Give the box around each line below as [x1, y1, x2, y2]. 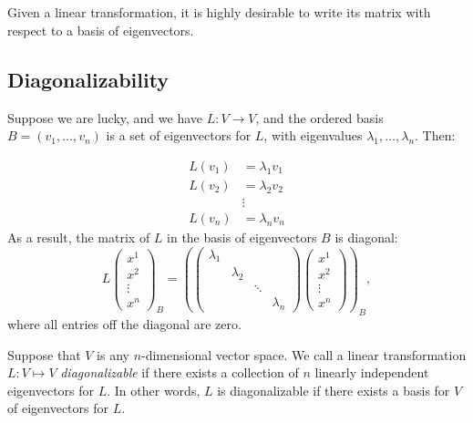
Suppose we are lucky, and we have [7, 108, 202, 127]
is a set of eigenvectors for [106, 126, 252, 145]
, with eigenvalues [263, 126, 363, 145]
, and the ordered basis [255, 108, 384, 127]
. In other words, [107, 380, 201, 399]
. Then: [415, 126, 456, 145]
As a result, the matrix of [7, 227, 150, 246]
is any [97, 345, 129, 364]
